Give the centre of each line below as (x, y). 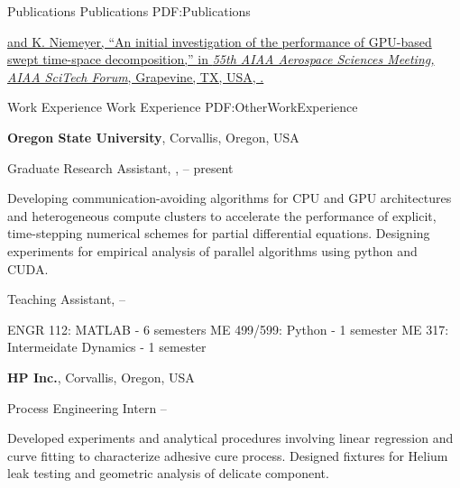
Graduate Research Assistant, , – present (120, 167)
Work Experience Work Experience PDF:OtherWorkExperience (183, 107)
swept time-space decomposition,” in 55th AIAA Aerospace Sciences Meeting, (221, 59)
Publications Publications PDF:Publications (129, 11)
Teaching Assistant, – (66, 299)
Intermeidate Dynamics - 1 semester (107, 347)
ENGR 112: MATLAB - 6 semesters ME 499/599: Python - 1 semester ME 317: (228, 329)
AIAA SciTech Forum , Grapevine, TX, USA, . (136, 76)
